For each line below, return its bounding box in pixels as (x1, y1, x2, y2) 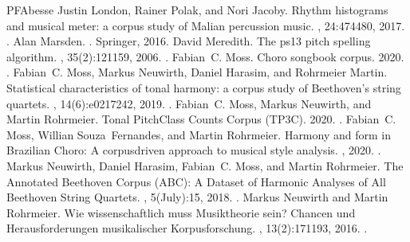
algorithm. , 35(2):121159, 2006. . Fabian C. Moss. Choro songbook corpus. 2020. (6, 48, 404, 64)
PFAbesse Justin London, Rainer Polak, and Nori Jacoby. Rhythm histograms (6, 2, 388, 18)
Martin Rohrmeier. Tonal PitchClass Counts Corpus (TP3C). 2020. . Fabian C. (6, 111, 396, 127)
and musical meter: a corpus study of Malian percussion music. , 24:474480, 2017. (6, 17, 405, 33)
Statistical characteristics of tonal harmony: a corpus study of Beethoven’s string (6, 79, 401, 96)
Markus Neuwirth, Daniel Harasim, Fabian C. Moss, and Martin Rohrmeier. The (6, 157, 404, 174)
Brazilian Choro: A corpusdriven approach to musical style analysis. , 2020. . (6, 142, 381, 158)
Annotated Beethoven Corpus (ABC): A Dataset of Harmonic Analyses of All (6, 173, 386, 189)
